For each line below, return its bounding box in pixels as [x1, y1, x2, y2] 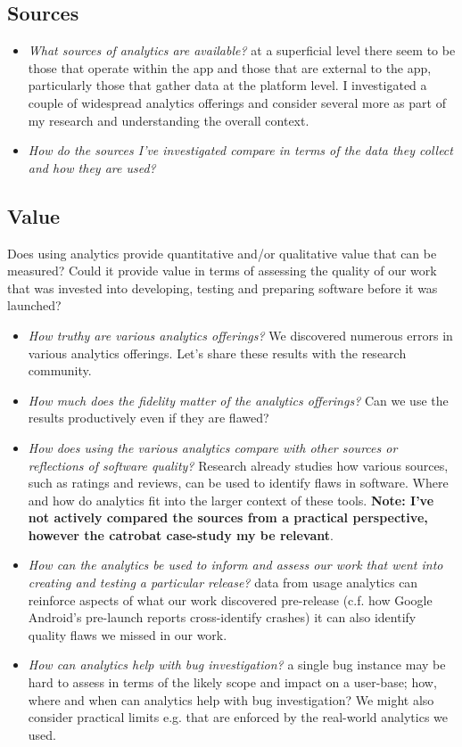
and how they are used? [28, 158, 156, 176]
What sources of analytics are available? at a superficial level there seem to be [28, 41, 456, 60]
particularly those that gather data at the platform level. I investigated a [28, 76, 427, 94]
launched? [7, 296, 62, 315]
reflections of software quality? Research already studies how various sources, [28, 456, 449, 474]
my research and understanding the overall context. [28, 111, 309, 129]
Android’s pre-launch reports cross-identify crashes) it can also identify [28, 608, 417, 627]
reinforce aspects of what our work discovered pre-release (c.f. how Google [28, 590, 433, 609]
